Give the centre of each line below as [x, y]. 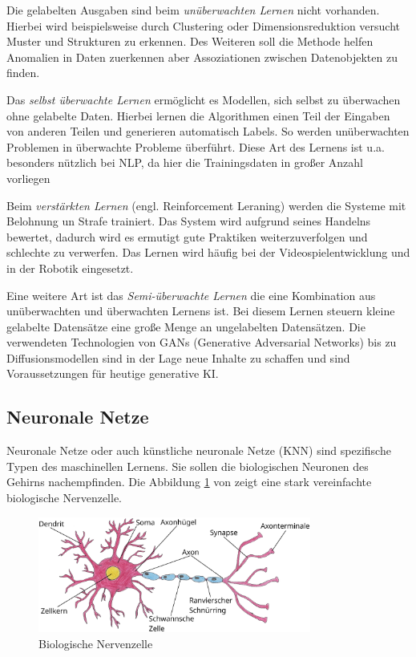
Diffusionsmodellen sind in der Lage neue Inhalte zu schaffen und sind [178, 357]
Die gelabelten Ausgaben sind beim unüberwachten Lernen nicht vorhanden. [193, 10]
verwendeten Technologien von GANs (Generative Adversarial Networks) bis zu [202, 342]
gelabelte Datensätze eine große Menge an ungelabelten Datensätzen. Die [186, 326]
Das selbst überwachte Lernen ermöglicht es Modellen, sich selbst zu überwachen [204, 99]
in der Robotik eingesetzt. [70, 268]
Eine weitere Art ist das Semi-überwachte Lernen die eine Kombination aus [191, 295]
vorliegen [28, 178]
